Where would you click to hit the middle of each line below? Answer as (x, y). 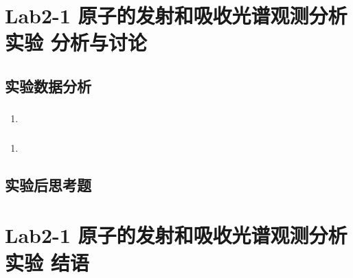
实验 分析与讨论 (76, 42)
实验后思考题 (48, 184)
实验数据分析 (48, 85)
